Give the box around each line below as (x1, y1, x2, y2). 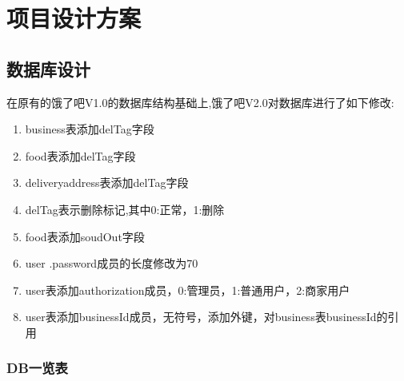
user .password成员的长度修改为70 (25, 255, 198, 272)
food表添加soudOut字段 (25, 228, 145, 244)
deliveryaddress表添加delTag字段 (25, 174, 189, 191)
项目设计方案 (6, 2, 142, 34)
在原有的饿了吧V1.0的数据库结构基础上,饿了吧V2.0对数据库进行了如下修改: (6, 93, 394, 110)
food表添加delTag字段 (25, 147, 136, 164)
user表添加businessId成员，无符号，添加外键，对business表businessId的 (25, 308, 388, 325)
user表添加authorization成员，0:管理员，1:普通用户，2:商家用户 (25, 281, 350, 298)
